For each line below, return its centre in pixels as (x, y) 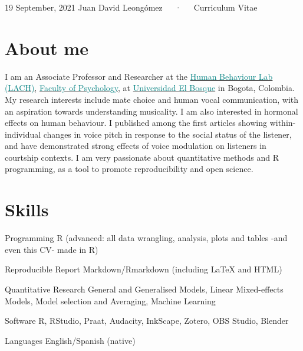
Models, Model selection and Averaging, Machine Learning (110, 300)
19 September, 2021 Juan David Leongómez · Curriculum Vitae (131, 7)
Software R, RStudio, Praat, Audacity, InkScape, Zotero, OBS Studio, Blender (147, 321)
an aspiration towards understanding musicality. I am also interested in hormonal (151, 111)
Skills (27, 209)
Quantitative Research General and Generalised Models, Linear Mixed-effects (144, 289)
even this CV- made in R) (52, 249)
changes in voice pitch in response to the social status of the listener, (167, 134)
